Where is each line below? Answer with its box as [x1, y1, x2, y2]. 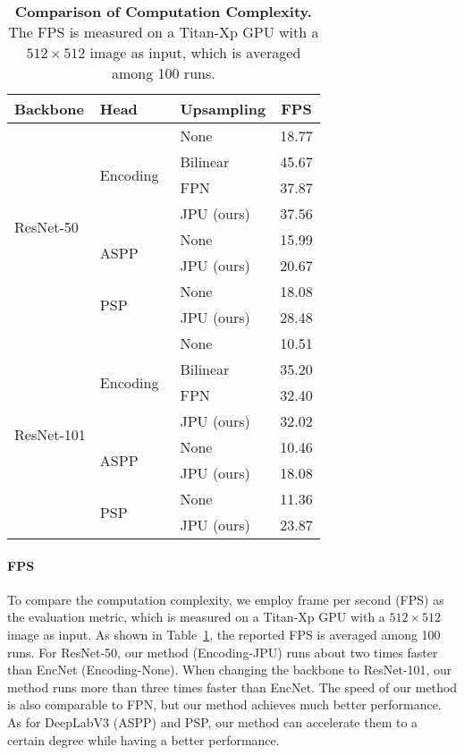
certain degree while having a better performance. [7, 730, 280, 749]
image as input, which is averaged [89, 42, 301, 63]
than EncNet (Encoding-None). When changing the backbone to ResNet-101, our [7, 660, 452, 679]
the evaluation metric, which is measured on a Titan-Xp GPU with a [7, 607, 385, 626]
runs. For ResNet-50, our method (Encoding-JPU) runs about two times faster [7, 642, 438, 661]
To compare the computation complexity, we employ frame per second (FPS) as [7, 590, 444, 608]
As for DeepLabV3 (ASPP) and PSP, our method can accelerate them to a [7, 712, 418, 731]
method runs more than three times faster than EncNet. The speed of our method [7, 677, 458, 696]
